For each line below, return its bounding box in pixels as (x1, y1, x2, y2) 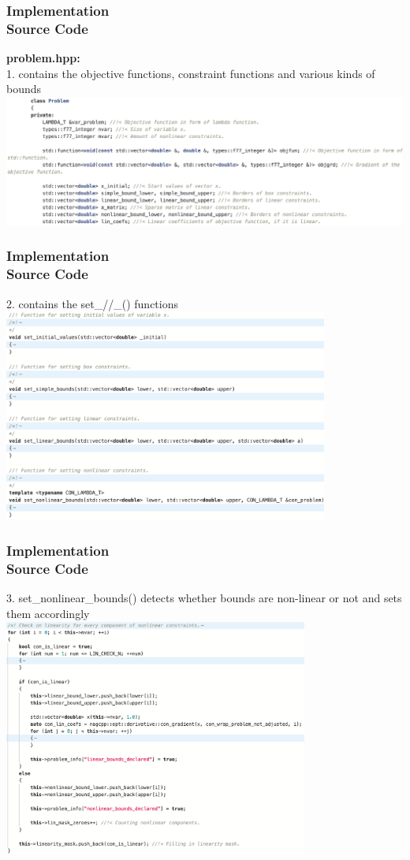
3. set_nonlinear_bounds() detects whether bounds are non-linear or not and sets (6, 590, 402, 606)
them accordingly (6, 605, 90, 621)
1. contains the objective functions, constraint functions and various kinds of (6, 65, 375, 81)
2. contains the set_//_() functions (6, 295, 179, 311)
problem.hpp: (6, 50, 80, 66)
